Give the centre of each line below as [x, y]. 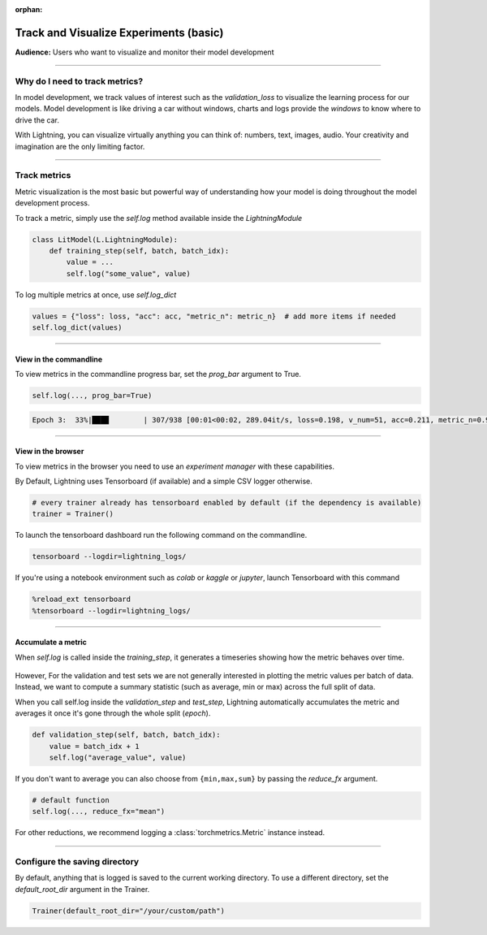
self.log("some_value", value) [128, 273]
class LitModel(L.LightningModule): [105, 239]
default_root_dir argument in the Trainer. [82, 889]
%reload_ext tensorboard [82, 600]
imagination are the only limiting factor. [80, 146]
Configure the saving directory [77, 862]
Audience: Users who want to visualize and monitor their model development [144, 52]
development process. [52, 203]
